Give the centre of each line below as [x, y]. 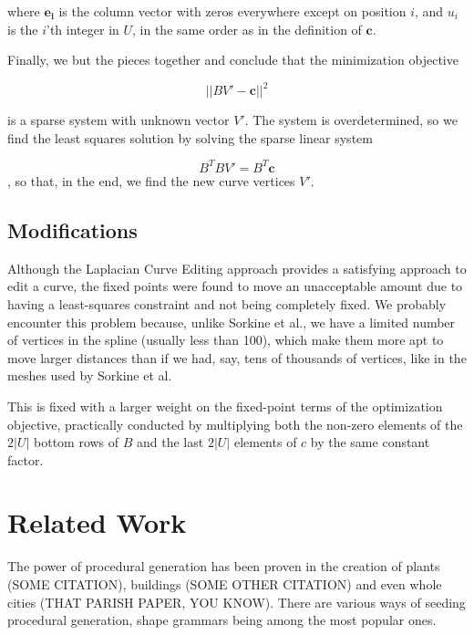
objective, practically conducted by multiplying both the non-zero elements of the [235, 424]
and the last [170, 442]
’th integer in [83, 29]
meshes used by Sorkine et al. [90, 375]
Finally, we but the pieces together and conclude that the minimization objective [233, 60]
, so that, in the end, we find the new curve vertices [151, 180]
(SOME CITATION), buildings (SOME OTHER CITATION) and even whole [225, 584]
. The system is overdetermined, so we [351, 120]
